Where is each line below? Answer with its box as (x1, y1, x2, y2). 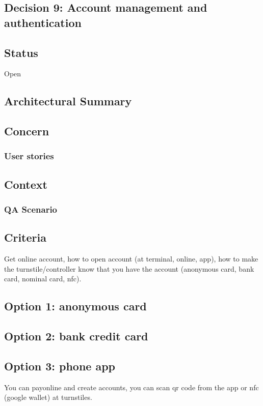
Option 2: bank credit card (4, 328, 148, 344)
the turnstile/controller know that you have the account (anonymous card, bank (4, 263, 254, 274)
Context (4, 176, 47, 192)
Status (4, 44, 38, 60)
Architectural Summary (4, 93, 132, 109)
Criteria (4, 229, 46, 245)
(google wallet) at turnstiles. (4, 392, 92, 402)
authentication (4, 14, 82, 30)
